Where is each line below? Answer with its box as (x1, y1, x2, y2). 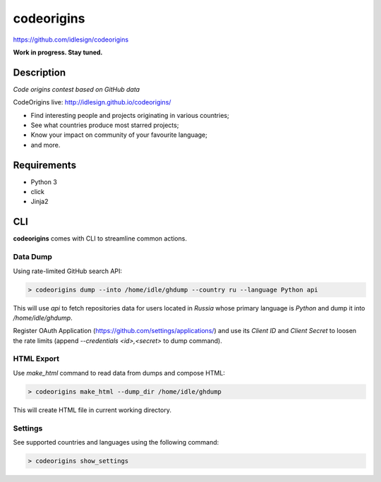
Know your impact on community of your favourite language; (30, 131, 207, 139)
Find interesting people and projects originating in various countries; (30, 111, 229, 119)
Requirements (13, 159, 77, 171)
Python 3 (30, 177, 58, 186)
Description (13, 66, 66, 78)
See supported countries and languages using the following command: (13, 438, 219, 446)
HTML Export (13, 354, 60, 363)
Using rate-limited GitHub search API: (13, 267, 123, 275)
